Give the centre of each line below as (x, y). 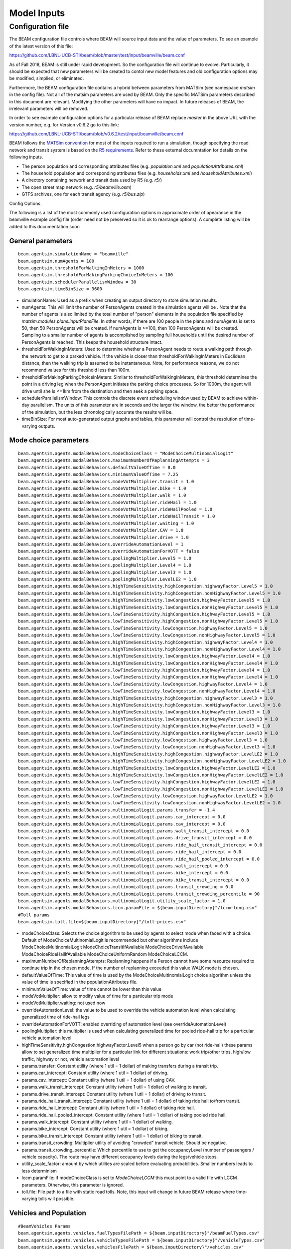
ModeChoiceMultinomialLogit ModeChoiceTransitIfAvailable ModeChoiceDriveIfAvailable (113, 947)
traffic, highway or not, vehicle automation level (71, 1059)
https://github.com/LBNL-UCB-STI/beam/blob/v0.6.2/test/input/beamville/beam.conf (96, 134)
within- (251, 398)
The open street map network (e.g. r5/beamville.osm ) (77, 187)
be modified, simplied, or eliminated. (47, 78)
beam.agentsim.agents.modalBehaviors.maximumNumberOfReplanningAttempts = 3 (114, 460)
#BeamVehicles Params (44, 1226)
